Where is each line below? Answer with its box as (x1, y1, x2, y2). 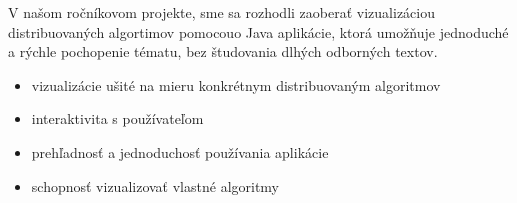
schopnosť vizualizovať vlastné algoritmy (31, 175, 280, 196)
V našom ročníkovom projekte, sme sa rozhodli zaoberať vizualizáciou (8, 2, 435, 22)
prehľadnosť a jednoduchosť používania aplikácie (31, 141, 329, 162)
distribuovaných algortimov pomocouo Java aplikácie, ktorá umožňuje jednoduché (8, 21, 509, 42)
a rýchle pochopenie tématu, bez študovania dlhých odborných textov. (8, 41, 438, 62)
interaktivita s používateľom (31, 108, 204, 129)
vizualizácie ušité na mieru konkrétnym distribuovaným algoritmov (31, 74, 441, 95)
